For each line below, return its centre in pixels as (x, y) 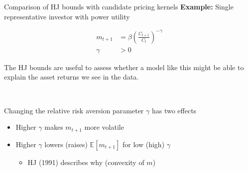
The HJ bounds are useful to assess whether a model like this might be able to (124, 67)
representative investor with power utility (67, 16)
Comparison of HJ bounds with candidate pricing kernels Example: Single (119, 6)
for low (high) (144, 144)
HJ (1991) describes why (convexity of (86, 162)
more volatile (104, 127)
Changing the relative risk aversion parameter (74, 110)
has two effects (174, 110)
